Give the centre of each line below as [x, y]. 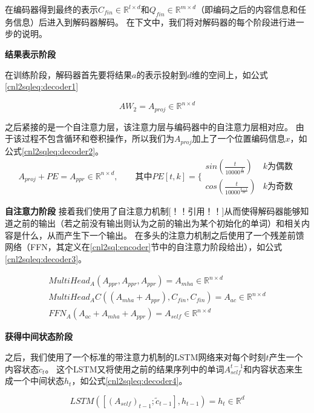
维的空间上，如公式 [230, 74]
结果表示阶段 [30, 54]
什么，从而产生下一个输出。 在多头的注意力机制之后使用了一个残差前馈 [163, 235]
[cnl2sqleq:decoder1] [42, 86]
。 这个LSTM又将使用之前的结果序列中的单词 [135, 368]
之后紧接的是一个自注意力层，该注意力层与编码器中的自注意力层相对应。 [149, 126]
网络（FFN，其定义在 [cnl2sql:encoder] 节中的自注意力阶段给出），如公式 [144, 247]
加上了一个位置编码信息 [239, 138]
